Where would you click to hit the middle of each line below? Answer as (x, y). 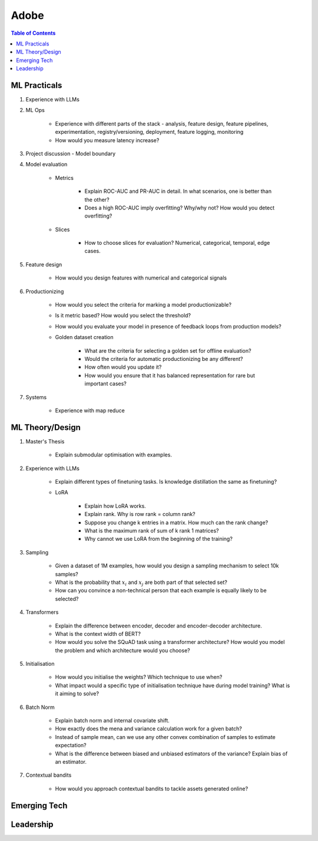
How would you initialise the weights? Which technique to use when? (139, 677)
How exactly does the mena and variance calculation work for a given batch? (149, 729)
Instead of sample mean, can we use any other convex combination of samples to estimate (165, 737)
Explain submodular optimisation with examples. (113, 455)
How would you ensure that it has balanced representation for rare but (170, 375)
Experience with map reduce (90, 410)
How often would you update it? (123, 367)
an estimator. (71, 761)
